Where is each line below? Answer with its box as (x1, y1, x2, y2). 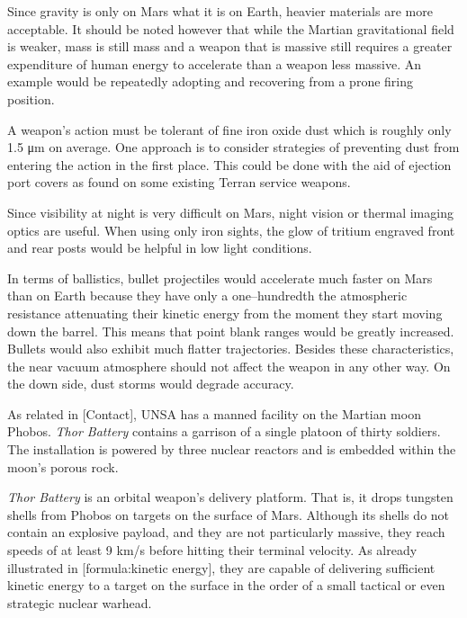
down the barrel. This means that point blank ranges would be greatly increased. (7, 321, 454, 340)
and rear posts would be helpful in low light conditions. (7, 238, 312, 257)
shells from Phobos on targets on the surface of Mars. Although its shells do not (7, 505, 450, 524)
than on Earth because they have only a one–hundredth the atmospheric (7, 286, 408, 305)
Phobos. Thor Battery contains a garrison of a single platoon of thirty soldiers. (7, 422, 441, 441)
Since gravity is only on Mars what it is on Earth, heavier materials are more (7, 2, 433, 20)
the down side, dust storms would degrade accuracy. (7, 374, 294, 393)
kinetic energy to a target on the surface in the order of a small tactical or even (7, 576, 445, 595)
